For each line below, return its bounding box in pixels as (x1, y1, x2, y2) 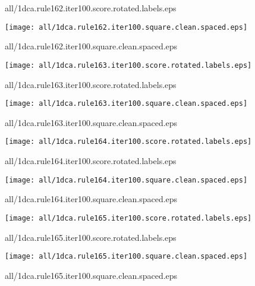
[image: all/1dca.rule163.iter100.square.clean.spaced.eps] (5, 99, 248, 108)
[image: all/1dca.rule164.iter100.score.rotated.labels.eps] (5, 137, 252, 146)
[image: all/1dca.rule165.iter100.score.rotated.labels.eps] (5, 213, 252, 222)
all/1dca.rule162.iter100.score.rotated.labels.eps (5, 2, 177, 14)
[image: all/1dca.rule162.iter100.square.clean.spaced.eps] (5, 23, 248, 32)
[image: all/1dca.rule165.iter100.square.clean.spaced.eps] (5, 252, 248, 261)
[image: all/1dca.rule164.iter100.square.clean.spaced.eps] (5, 175, 248, 184)
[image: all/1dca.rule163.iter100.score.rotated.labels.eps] (5, 61, 252, 70)
